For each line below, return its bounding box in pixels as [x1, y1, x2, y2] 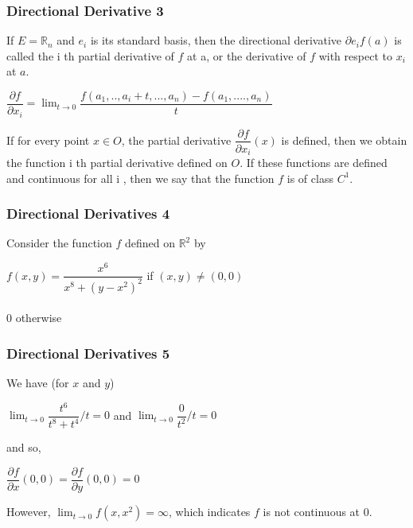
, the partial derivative [121, 131, 232, 148]
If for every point [6, 131, 90, 148]
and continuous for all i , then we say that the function [6, 169, 275, 186]
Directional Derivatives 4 [6, 204, 170, 223]
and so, [6, 439, 41, 456]
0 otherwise [6, 309, 62, 326]
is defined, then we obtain [281, 131, 407, 148]
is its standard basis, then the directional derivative [90, 32, 342, 49]
